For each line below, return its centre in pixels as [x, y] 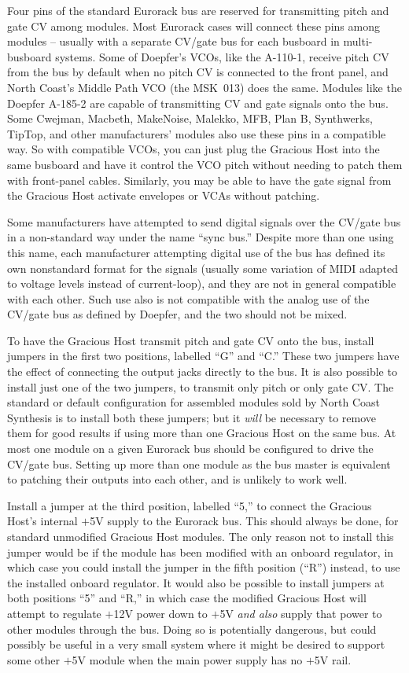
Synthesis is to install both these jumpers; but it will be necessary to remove [192, 417]
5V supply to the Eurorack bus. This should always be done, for [244, 521]
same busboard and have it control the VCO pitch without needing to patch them [205, 164]
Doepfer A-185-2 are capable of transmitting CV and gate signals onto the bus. [198, 103]
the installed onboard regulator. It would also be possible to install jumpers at [196, 582]
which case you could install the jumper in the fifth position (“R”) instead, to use [204, 567]
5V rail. [333, 659]
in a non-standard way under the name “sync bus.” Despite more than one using [201, 237]
